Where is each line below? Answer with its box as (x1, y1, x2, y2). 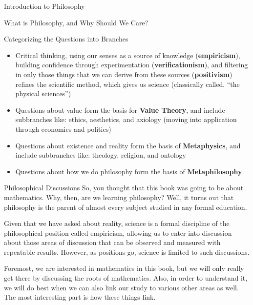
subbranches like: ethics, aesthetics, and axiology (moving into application (15, 114, 237, 124)
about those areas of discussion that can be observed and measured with (4, 237, 221, 247)
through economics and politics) (15, 123, 111, 134)
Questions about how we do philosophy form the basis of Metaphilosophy (15, 166, 242, 176)
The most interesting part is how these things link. (4, 292, 156, 302)
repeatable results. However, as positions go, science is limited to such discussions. (4, 246, 250, 257)
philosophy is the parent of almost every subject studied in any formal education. (4, 202, 247, 212)
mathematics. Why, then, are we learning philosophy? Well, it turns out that (4, 192, 234, 202)
